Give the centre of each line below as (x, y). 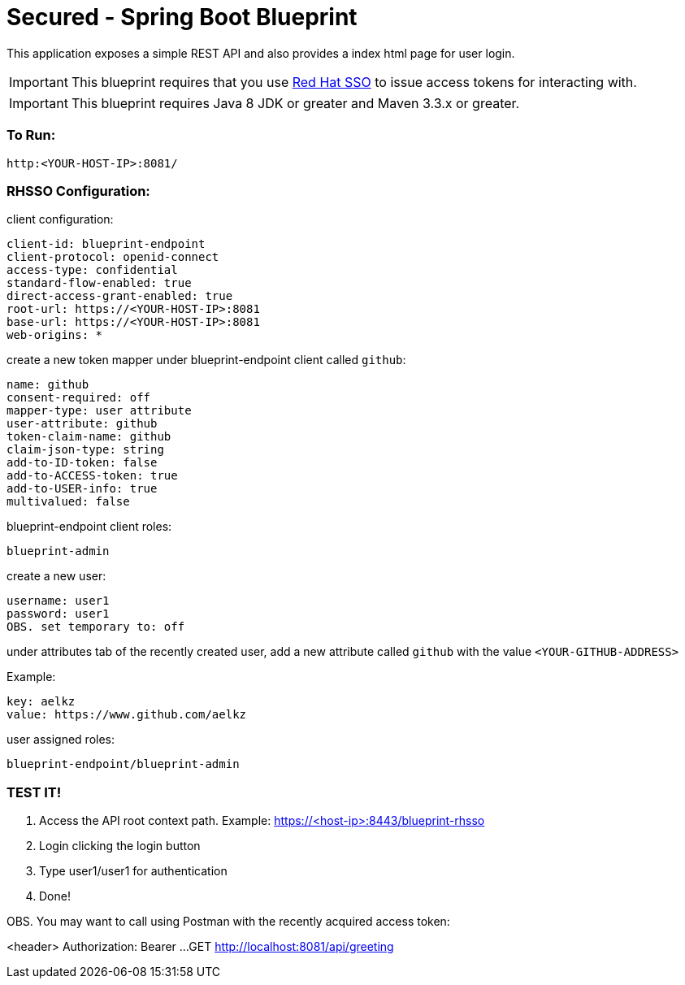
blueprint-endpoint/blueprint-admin (123, 764)
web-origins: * (55, 335)
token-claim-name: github (89, 437)
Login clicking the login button (120, 846)
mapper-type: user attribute (99, 411)
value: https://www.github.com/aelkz (127, 715)
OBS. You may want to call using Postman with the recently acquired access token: (228, 921)
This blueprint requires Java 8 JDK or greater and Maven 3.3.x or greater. (295, 103)
